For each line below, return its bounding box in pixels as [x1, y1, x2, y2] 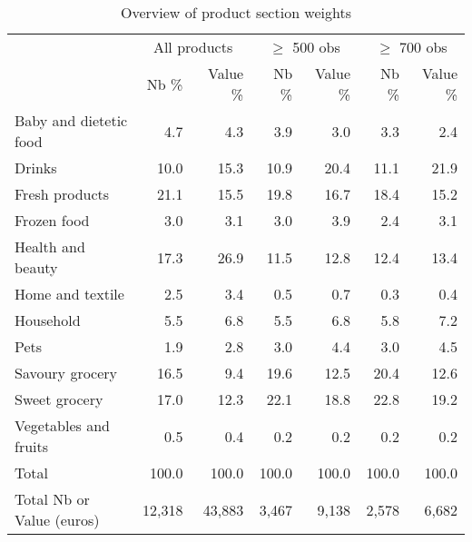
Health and [15, 236, 85, 257]
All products [152, 36, 233, 57]
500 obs [292, 36, 340, 57]
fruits [15, 436, 49, 457]
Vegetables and [15, 415, 110, 436]
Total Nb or [15, 488, 90, 509]
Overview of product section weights [120, 2, 352, 23]
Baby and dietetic [15, 110, 128, 131]
